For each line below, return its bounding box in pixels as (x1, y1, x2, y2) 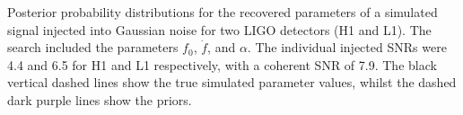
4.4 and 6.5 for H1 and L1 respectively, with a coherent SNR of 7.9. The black (7, 55, 437, 74)
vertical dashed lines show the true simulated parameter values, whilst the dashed (7, 73, 457, 92)
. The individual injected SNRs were (247, 38, 447, 57)
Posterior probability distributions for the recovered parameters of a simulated (7, 3, 438, 21)
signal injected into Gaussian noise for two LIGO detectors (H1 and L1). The (7, 20, 432, 39)
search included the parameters (7, 38, 179, 57)
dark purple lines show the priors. (7, 90, 192, 109)
